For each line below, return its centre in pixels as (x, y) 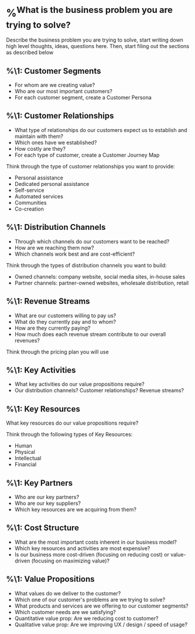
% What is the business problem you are (89, 12)
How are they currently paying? (52, 328)
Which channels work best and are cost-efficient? (75, 254)
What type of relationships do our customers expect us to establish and (101, 130)
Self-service (30, 190)
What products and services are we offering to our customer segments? (101, 606)
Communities (30, 202)
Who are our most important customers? (63, 91)
